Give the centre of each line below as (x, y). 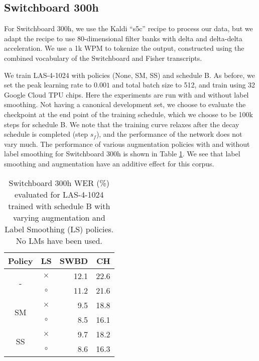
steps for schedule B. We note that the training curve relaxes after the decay (122, 124)
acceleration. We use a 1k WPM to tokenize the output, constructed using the (124, 48)
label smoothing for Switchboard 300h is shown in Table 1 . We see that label (122, 154)
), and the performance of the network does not (169, 134)
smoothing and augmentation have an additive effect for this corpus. (109, 163)
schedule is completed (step (46, 134)
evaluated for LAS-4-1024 (59, 194)
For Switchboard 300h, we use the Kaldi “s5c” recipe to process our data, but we (128, 28)
